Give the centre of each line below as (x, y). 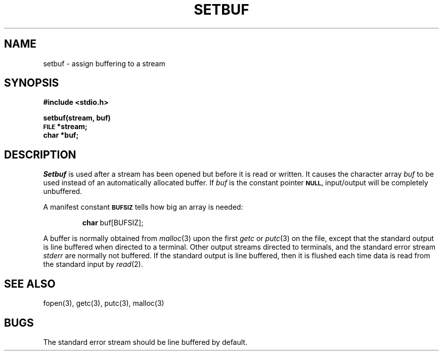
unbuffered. (63, 191)
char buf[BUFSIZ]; (113, 223)
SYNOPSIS (32, 83)
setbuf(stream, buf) (77, 118)
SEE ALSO (30, 284)
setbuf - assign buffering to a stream (104, 63)
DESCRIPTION (40, 154)
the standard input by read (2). (93, 264)
